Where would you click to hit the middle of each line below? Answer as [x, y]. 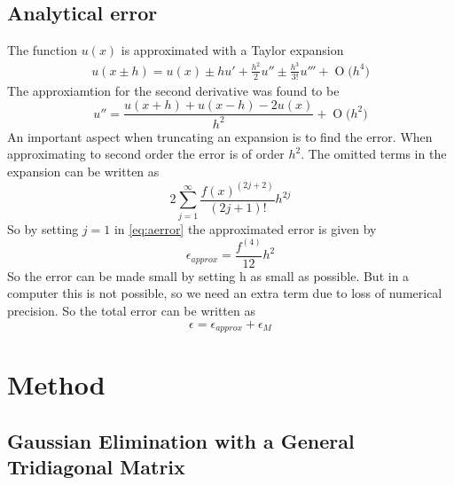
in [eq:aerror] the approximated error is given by [245, 228]
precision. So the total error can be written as [131, 311]
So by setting [43, 228]
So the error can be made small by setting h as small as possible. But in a [208, 275]
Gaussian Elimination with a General [181, 440]
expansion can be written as [83, 171]
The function [42, 50]
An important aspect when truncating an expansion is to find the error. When [220, 136]
